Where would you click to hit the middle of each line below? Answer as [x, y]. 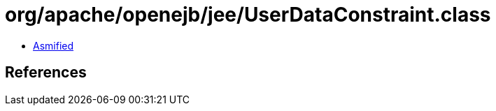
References [46, 73]
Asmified [54, 45]
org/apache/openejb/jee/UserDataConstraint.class [248, 15]
